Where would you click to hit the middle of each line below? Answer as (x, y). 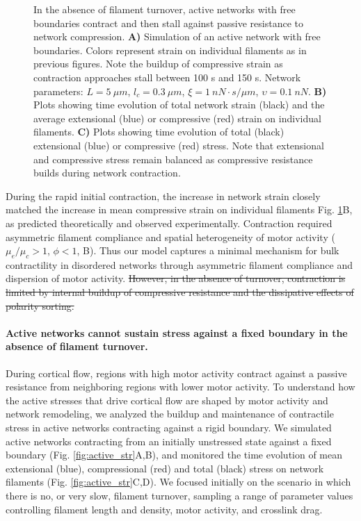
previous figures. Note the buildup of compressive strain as (158, 64)
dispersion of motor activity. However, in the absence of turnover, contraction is (176, 278)
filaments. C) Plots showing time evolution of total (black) (159, 132)
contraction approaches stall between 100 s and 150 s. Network (167, 77)
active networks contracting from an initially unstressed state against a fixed (169, 441)
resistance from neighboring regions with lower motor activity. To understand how (180, 387)
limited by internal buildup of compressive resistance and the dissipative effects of (180, 292)
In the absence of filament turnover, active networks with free (165, 9)
